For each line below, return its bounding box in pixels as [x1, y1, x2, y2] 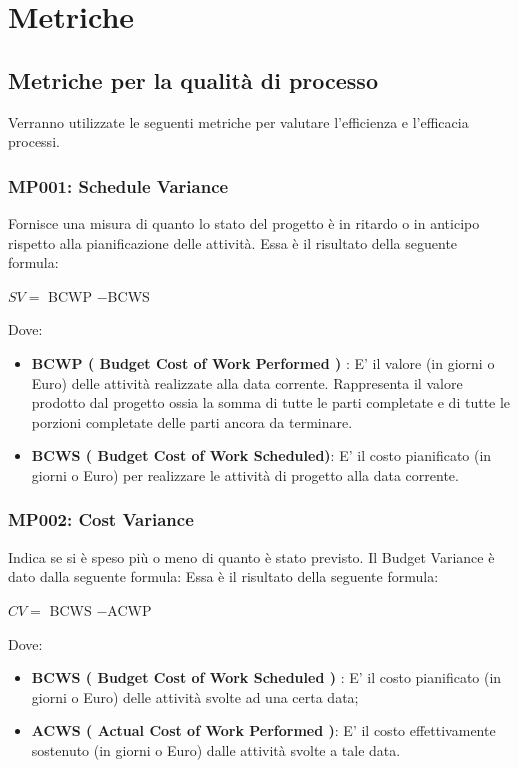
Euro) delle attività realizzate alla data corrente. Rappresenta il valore [31, 372, 463, 393]
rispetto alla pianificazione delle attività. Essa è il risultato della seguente [8, 232, 458, 253]
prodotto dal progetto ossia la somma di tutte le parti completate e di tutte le [31, 392, 511, 413]
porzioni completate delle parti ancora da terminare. [31, 411, 353, 432]
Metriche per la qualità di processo [8, 64, 378, 95]
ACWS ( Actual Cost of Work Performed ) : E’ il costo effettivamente [31, 720, 496, 741]
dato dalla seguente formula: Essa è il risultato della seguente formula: [8, 566, 439, 587]
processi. [8, 131, 60, 152]
